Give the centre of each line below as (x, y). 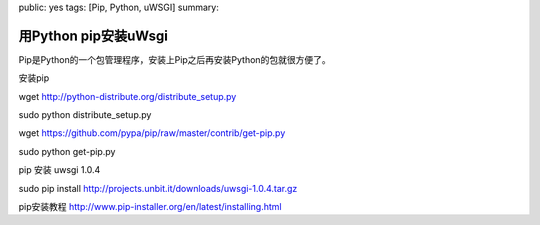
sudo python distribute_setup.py (85, 115)
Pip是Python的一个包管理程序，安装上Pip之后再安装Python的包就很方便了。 (174, 59)
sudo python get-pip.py (67, 151)
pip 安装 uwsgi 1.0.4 (59, 170)
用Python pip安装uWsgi (93, 35)
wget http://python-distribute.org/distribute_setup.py (127, 96)
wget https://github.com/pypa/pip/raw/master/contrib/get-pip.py (152, 133)
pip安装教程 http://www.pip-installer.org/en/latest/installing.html (150, 207)
